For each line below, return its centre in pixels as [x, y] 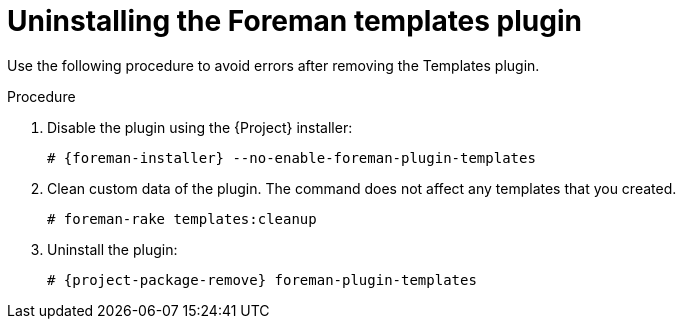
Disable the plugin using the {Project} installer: [200, 127]
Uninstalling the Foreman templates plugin [294, 21]
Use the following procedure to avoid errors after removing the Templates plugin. [273, 65]
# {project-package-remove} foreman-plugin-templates [262, 279]
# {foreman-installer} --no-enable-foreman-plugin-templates [291, 157]
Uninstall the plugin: [112, 249]
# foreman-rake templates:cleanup [182, 218]
